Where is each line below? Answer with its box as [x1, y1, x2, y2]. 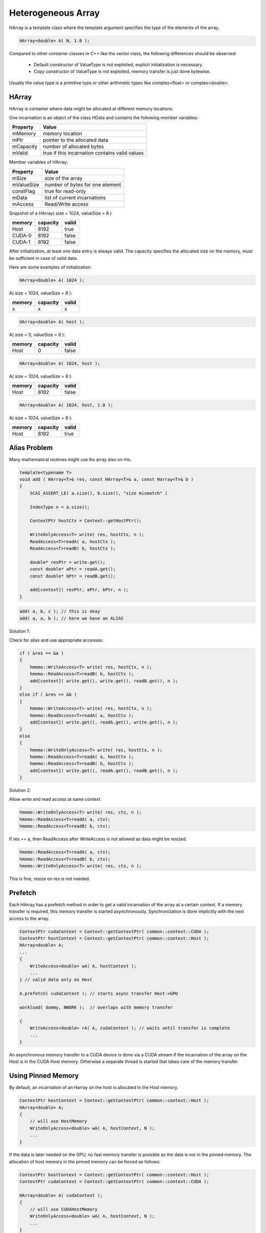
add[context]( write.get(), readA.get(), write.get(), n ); [30, 719, 178, 725]
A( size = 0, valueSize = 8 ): [9, 331, 66, 337]
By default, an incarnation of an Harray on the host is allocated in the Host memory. [9, 1085, 179, 1090]
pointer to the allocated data [42, 137, 108, 144]
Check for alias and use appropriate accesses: [9, 637, 103, 643]
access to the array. [9, 915, 50, 921]
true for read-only [44, 187, 86, 194]
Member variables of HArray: [9, 159, 68, 165]
